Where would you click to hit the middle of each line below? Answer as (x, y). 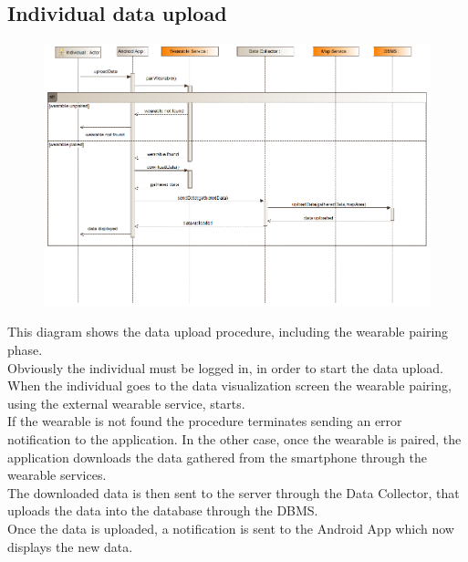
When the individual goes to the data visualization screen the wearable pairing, (229, 385)
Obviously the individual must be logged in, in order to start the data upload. (225, 367)
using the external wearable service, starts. (126, 403)
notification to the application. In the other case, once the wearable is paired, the (234, 438)
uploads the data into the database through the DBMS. (163, 510)
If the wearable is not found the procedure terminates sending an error (205, 421)
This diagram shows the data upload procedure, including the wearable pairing (228, 332)
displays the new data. (70, 546)
